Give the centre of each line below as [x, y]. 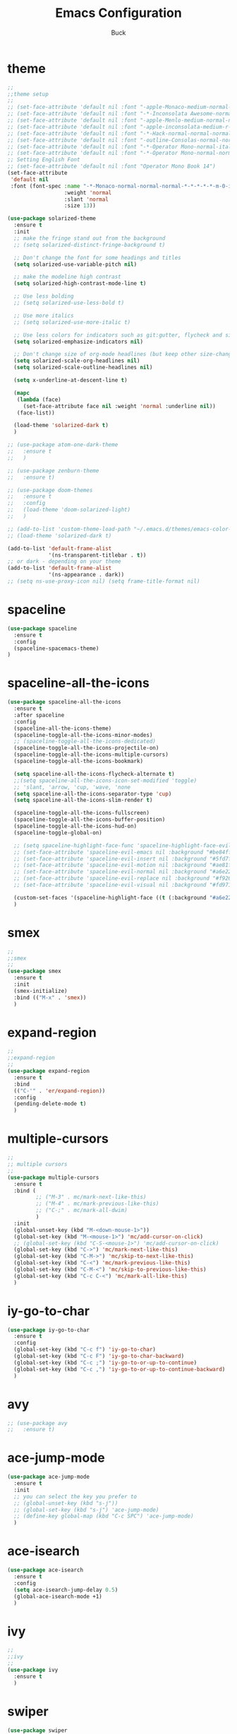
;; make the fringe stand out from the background [90, 238]
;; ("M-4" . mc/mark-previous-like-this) [97, 1204]
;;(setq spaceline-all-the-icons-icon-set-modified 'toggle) [105, 780]
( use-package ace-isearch [45, 1570]
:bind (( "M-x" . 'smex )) [50, 997]
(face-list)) [36, 413]
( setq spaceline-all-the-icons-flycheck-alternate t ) [94, 774]
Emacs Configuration [119, 13]
